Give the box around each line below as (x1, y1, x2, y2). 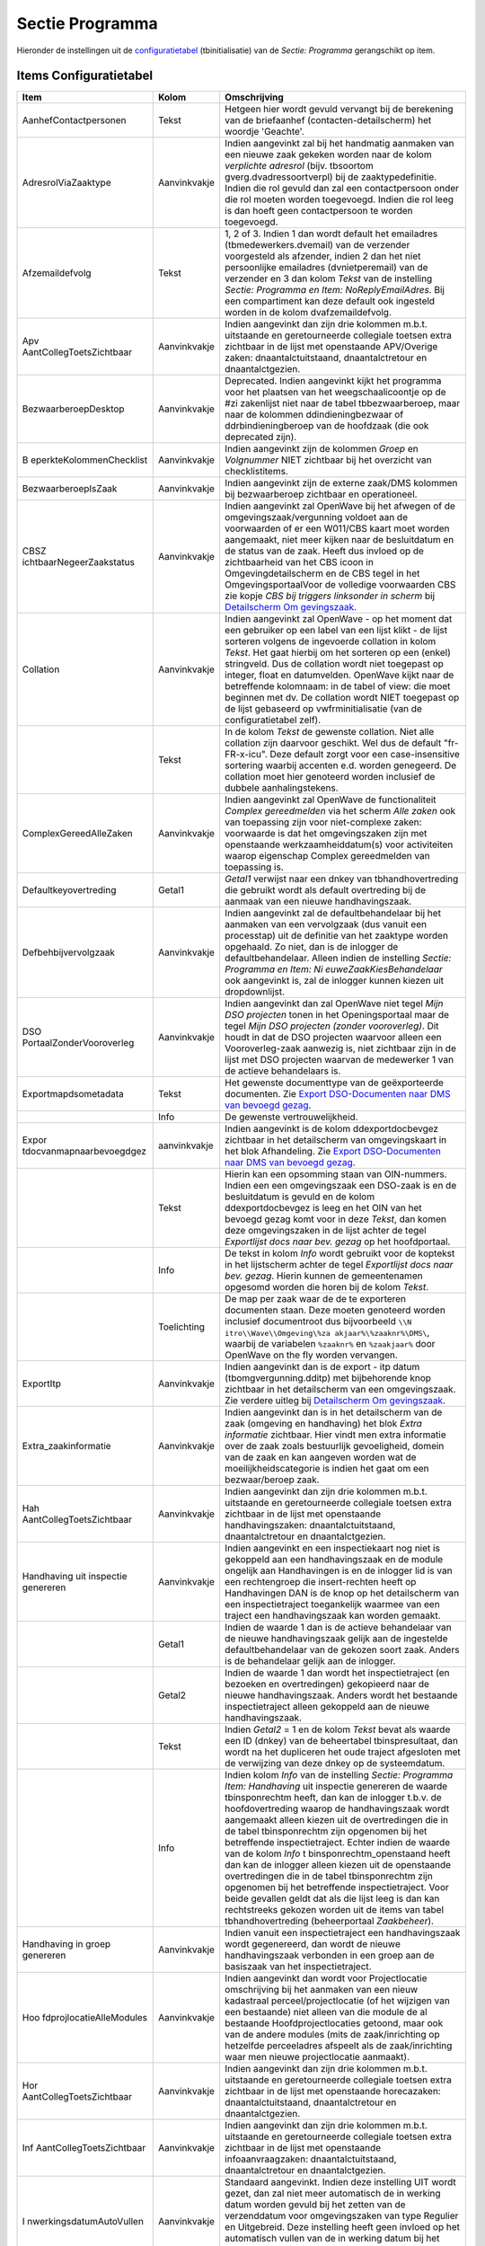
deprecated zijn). (225, 431, 297, 444)
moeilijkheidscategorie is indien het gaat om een (225, 1463, 430, 1475)
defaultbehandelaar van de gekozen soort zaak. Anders (225, 1644, 460, 1657)
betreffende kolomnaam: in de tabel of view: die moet (225, 680, 451, 693)
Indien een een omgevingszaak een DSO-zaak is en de (225, 1180, 457, 1192)
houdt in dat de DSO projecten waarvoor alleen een (225, 1031, 442, 1044)
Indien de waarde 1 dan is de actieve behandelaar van (225, 1622, 453, 1634)
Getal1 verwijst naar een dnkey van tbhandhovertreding (225, 872, 459, 885)
